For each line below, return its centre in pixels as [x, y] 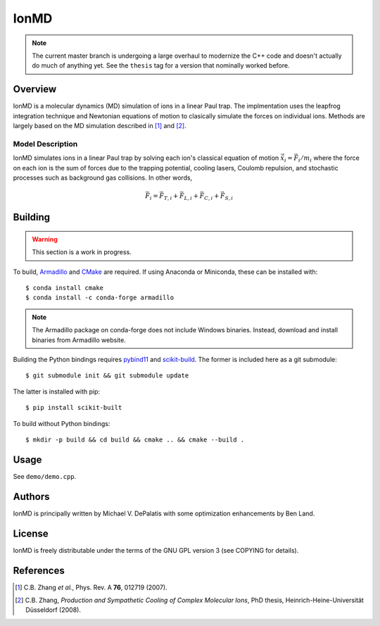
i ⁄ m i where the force [329, 158]
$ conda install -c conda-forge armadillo [100, 298]
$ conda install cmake [65, 288]
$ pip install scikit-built [74, 408]
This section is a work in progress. [82, 252]
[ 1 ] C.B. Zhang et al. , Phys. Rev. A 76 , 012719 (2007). [91, 587]
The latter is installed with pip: [57, 392]
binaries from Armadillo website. [79, 340]
